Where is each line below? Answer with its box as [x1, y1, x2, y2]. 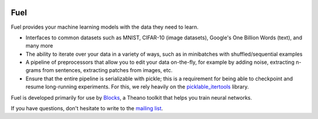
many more [25, 42, 53, 49]
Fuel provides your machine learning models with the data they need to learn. [11, 23, 199, 30]
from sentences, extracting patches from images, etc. [42, 67, 173, 74]
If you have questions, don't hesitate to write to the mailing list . [11, 105, 163, 112]
